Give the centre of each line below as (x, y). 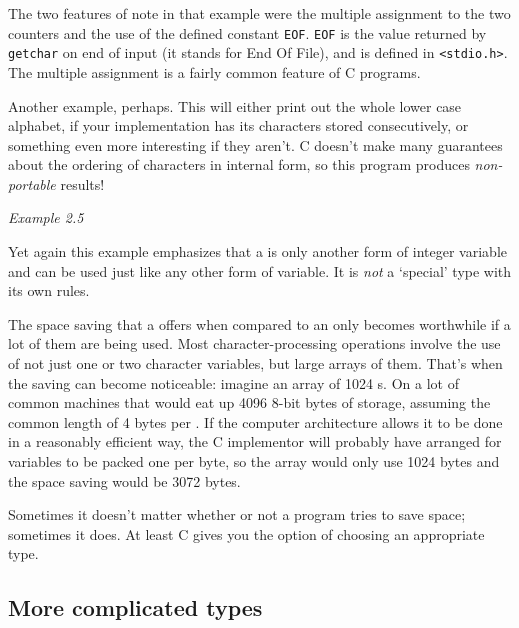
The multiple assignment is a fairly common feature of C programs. (214, 71)
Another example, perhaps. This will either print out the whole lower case (235, 105)
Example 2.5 (46, 217)
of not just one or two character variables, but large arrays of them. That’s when (255, 363)
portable (32, 183)
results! (82, 183)
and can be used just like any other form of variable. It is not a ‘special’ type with (260, 270)
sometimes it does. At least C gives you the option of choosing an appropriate (246, 533)
